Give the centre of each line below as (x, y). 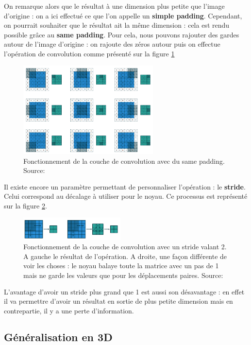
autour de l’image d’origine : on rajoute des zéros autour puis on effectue (112, 44)
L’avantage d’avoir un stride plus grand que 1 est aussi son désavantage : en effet (124, 291)
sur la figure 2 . (25, 206)
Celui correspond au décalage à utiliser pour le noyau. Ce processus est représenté (126, 196)
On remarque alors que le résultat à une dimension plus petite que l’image (114, 6)
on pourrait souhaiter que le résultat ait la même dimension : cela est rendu (117, 25)
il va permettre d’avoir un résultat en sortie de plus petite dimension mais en (118, 301)
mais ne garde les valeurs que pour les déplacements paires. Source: (123, 275)
